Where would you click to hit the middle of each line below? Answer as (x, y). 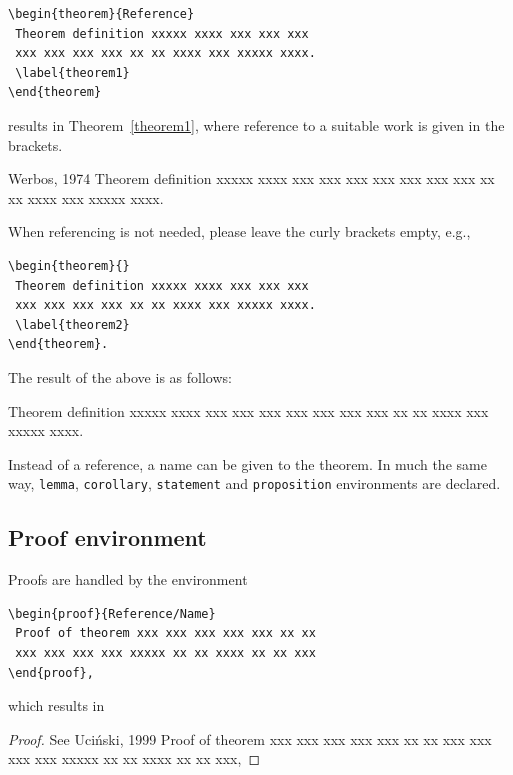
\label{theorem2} (72, 324)
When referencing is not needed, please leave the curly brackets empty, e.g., (239, 231)
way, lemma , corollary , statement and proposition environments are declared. (254, 483)
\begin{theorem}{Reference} (101, 14)
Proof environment (107, 537)
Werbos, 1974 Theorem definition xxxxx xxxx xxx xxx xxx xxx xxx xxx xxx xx (251, 178)
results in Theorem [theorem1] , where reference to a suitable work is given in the (256, 124)
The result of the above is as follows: (120, 376)
